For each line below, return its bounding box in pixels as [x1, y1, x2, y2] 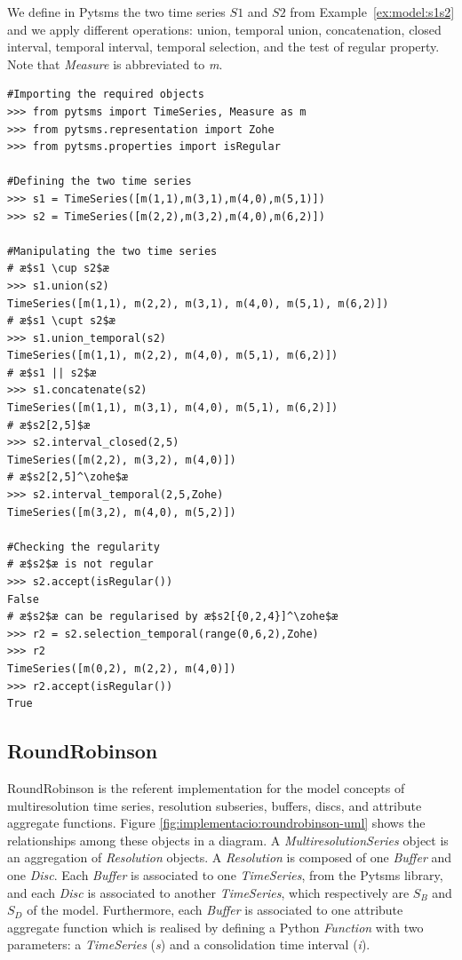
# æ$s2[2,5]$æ [7, 418, 91, 432]
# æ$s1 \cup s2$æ [7, 262, 109, 275]
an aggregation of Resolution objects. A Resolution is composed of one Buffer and [7, 848, 452, 867]
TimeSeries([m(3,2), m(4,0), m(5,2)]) [7, 505, 236, 519]
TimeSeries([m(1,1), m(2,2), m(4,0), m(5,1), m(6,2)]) [7, 349, 339, 362]
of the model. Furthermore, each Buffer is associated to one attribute [27, 900, 403, 919]
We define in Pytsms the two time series [7, 3, 226, 20]
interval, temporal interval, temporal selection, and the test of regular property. [7, 37, 440, 56]
